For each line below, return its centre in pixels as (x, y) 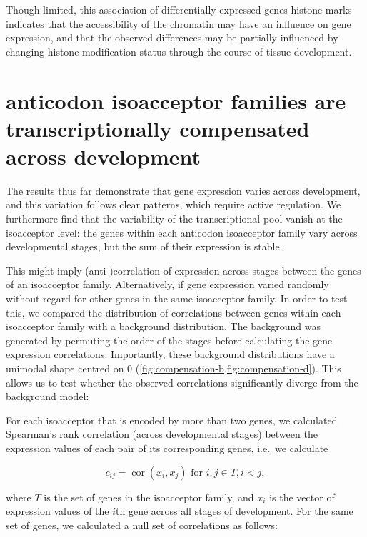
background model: (47, 396)
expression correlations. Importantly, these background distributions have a (170, 354)
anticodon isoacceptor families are (176, 100)
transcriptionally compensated (158, 128)
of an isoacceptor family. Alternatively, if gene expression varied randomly (167, 284)
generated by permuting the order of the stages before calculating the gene (169, 340)
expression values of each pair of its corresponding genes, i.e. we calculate (167, 447)
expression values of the (57, 511)
